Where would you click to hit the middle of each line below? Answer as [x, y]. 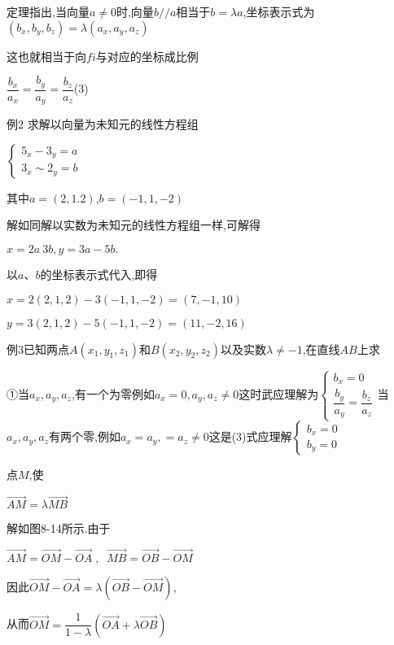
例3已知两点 [38, 349]
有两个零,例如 [85, 436]
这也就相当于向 [46, 56]
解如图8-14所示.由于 [59, 528]
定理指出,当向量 [48, 11]
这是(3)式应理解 [250, 436]
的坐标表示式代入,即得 [99, 274]
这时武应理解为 [279, 393]
